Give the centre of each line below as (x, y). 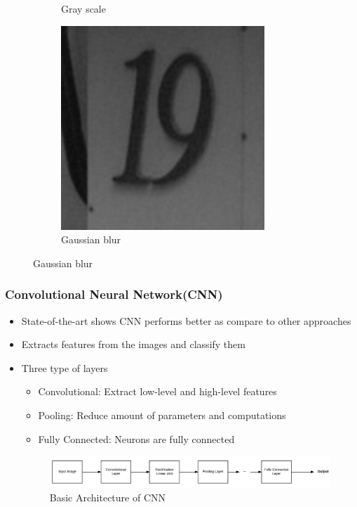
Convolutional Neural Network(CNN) (114, 294)
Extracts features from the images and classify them (133, 344)
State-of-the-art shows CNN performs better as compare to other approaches (186, 320)
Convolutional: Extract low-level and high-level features (157, 391)
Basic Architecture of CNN (108, 497)
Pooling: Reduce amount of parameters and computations (162, 415)
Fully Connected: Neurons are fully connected (136, 438)
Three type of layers (65, 367)
